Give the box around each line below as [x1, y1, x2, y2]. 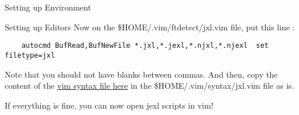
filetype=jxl [5, 51, 55, 60]
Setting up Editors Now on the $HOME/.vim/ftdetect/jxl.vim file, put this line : [5, 20, 295, 33]
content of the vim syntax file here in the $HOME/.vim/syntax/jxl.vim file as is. [5, 79, 294, 92]
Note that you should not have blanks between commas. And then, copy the [5, 68, 278, 80]
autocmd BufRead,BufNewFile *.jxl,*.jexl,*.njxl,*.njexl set [21, 41, 269, 50]
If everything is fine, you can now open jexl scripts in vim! [5, 99, 214, 111]
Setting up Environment [5, 1, 91, 13]
